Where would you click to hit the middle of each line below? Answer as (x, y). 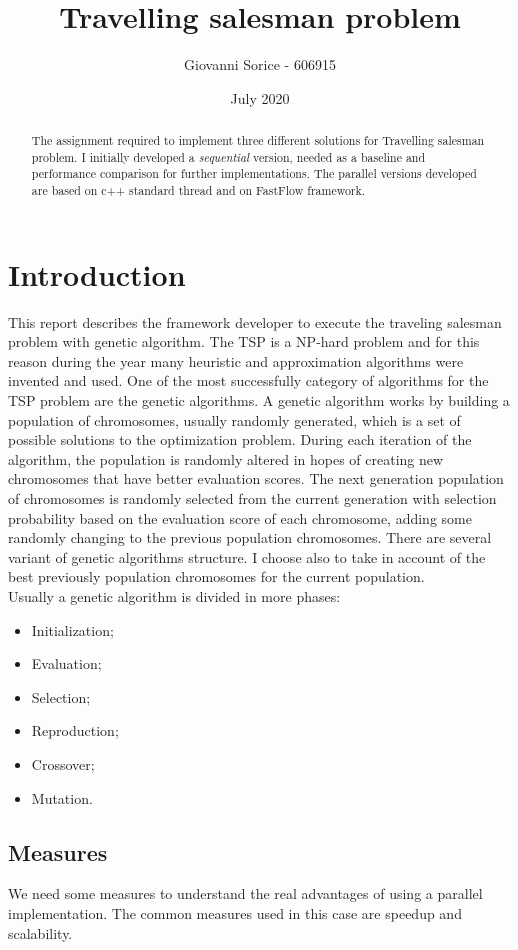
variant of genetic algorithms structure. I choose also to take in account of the (247, 556)
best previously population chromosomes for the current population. (216, 576)
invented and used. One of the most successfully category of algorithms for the (248, 380)
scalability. (40, 932)
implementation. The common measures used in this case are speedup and (235, 912)
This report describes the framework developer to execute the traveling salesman (255, 321)
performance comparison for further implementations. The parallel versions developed (254, 173)
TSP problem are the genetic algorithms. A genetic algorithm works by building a (259, 400)
